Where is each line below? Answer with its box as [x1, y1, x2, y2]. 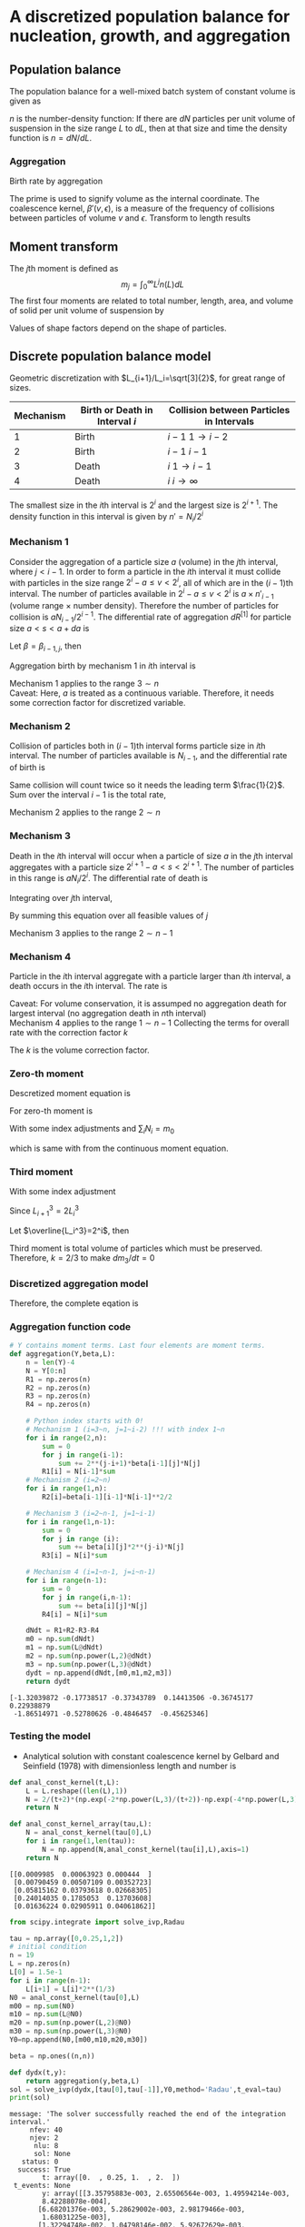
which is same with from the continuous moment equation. [9, 1143, 229, 1154]
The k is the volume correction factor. [9, 1044, 150, 1055]
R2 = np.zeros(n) [25, 1383, 92, 1392]
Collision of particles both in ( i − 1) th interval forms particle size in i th [9, 740, 266, 751]
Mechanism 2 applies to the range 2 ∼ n [9, 807, 161, 818]
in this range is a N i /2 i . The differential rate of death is [9, 871, 209, 886]
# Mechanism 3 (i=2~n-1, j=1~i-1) [25, 1509, 156, 1518]
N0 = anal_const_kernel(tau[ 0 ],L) [9, 1993, 141, 2002]
